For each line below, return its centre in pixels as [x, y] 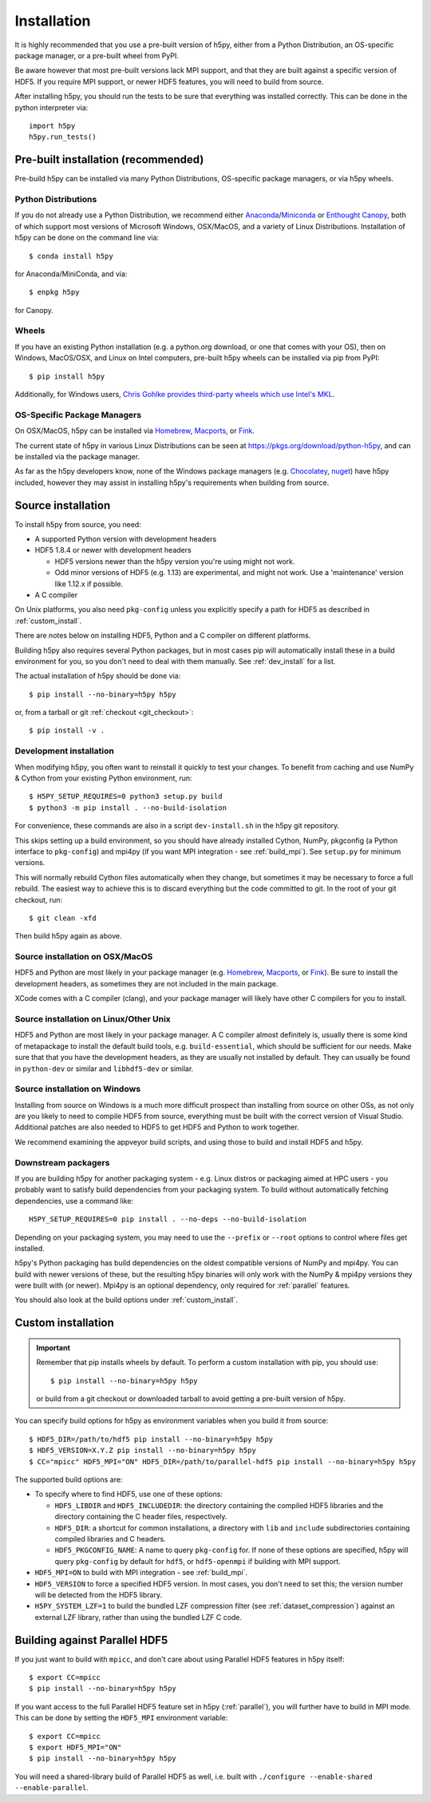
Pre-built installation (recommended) [109, 160]
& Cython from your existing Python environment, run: [103, 778]
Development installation [65, 751]
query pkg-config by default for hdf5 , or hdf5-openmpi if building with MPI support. [198, 1561]
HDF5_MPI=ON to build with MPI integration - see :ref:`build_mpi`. [141, 1573]
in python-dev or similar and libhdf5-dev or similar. [104, 1068]
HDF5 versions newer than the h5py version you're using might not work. [175, 561]
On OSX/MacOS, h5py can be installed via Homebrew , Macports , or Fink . [135, 431]
